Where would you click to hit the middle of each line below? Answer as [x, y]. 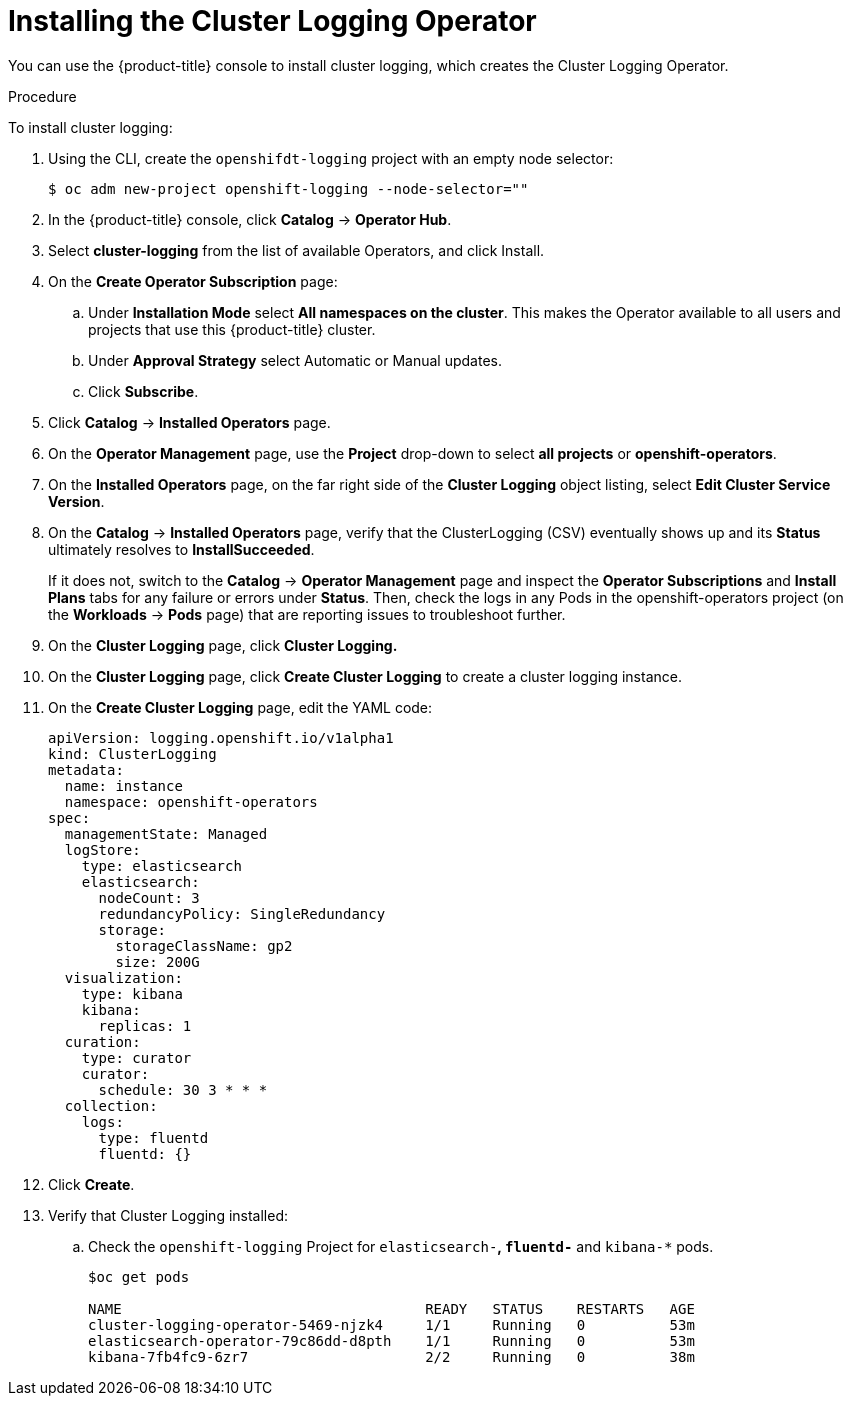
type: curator [136, 1057]
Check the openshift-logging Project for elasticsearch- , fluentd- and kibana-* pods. [401, 1246]
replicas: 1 [145, 1025]
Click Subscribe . [143, 391]
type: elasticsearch [161, 865]
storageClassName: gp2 [204, 945]
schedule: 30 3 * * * [183, 1089]
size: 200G [157, 961]
